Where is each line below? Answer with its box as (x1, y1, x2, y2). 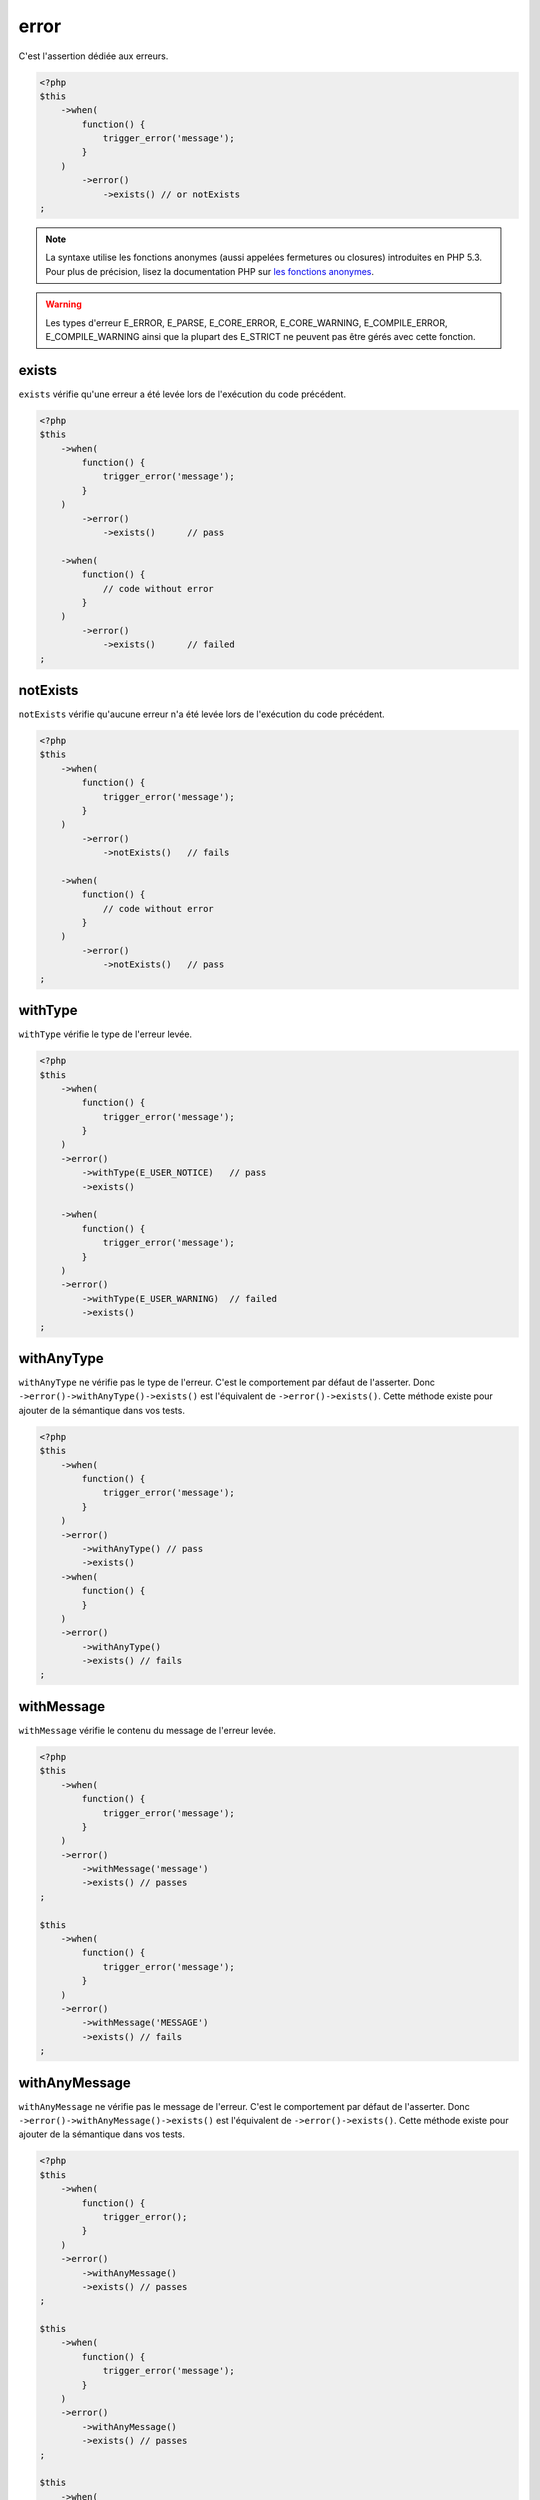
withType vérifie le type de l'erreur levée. (18, 1028, 193, 1040)
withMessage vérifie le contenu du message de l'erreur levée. (18, 1724, 277, 1736)
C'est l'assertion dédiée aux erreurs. (18, 50, 169, 62)
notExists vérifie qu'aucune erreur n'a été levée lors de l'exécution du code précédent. (18, 708, 385, 720)
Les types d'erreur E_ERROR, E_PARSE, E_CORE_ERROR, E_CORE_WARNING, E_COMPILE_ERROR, (45, 316, 449, 329)
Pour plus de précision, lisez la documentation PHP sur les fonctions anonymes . (45, 265, 375, 277)
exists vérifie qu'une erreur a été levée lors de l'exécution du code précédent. (18, 388, 347, 400)
